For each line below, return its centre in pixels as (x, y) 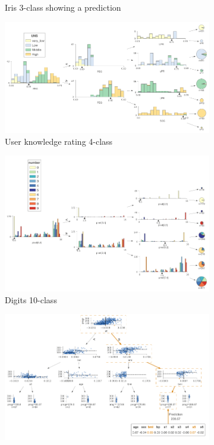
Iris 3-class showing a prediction (63, 7)
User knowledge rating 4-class (59, 141)
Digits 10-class (31, 299)
